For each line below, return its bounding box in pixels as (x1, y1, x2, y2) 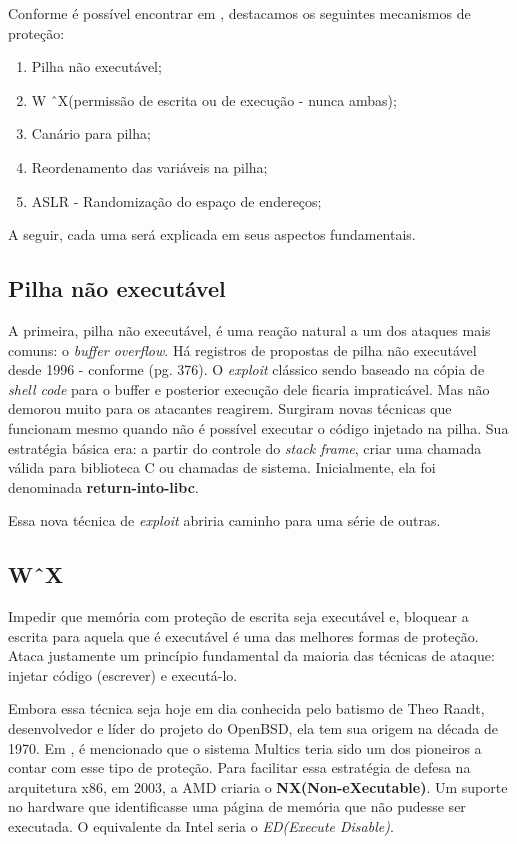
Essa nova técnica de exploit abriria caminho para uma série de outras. (8, 510, 441, 531)
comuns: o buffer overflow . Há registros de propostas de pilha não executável (8, 339, 477, 360)
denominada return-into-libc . (8, 476, 199, 497)
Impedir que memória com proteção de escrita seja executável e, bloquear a (8, 606, 469, 627)
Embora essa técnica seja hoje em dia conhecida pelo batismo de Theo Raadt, (8, 698, 485, 719)
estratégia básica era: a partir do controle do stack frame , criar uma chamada (8, 437, 482, 458)
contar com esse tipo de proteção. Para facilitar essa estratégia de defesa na (8, 757, 471, 778)
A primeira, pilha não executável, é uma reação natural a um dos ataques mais (8, 319, 491, 340)
